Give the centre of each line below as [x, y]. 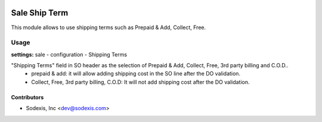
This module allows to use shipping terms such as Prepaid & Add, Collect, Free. [108, 27]
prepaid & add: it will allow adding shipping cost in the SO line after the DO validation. [136, 74]
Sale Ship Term [40, 13]
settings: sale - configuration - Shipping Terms [69, 54]
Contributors [27, 97]
